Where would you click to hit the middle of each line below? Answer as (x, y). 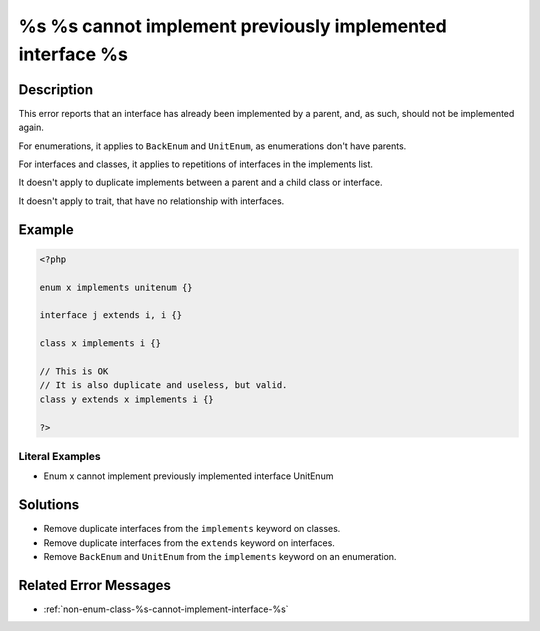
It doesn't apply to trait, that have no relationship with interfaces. (151, 201)
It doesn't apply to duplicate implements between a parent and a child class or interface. (200, 182)
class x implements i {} (100, 343)
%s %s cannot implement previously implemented (232, 26)
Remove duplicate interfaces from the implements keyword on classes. (192, 529)
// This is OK (74, 371)
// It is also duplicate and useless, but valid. (163, 385)
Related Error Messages (95, 585)
